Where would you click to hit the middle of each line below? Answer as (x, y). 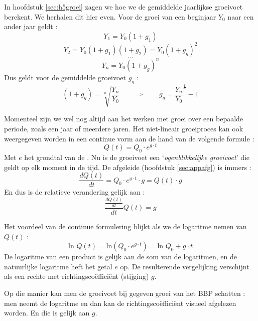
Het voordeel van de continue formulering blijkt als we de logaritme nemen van (125, 226)
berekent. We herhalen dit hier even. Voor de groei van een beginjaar (110, 16)
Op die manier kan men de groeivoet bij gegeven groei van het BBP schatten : (125, 293)
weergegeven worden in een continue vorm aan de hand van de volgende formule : (129, 138)
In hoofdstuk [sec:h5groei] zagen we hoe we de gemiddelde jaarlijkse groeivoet (123, 7)
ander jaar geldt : (31, 26)
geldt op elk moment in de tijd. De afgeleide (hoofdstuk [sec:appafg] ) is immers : (128, 167)
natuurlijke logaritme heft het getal (58, 266)
